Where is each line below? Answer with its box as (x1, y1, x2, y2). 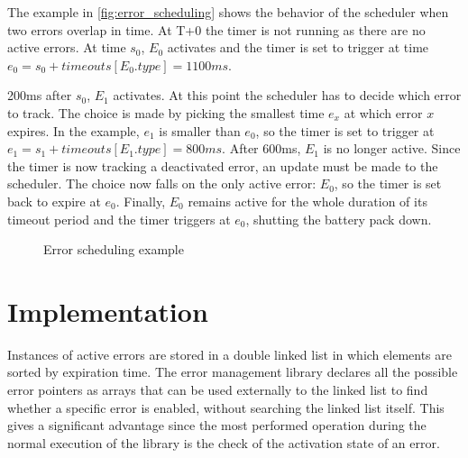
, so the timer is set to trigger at (255, 121, 435, 140)
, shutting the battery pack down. (245, 209, 432, 228)
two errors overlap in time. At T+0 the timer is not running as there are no (7, 20, 426, 39)
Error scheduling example (43, 240, 184, 259)
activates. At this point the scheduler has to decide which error (113, 86, 462, 105)
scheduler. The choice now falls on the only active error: (7, 174, 317, 193)
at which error (344, 103, 423, 122)
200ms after (7, 86, 72, 105)
